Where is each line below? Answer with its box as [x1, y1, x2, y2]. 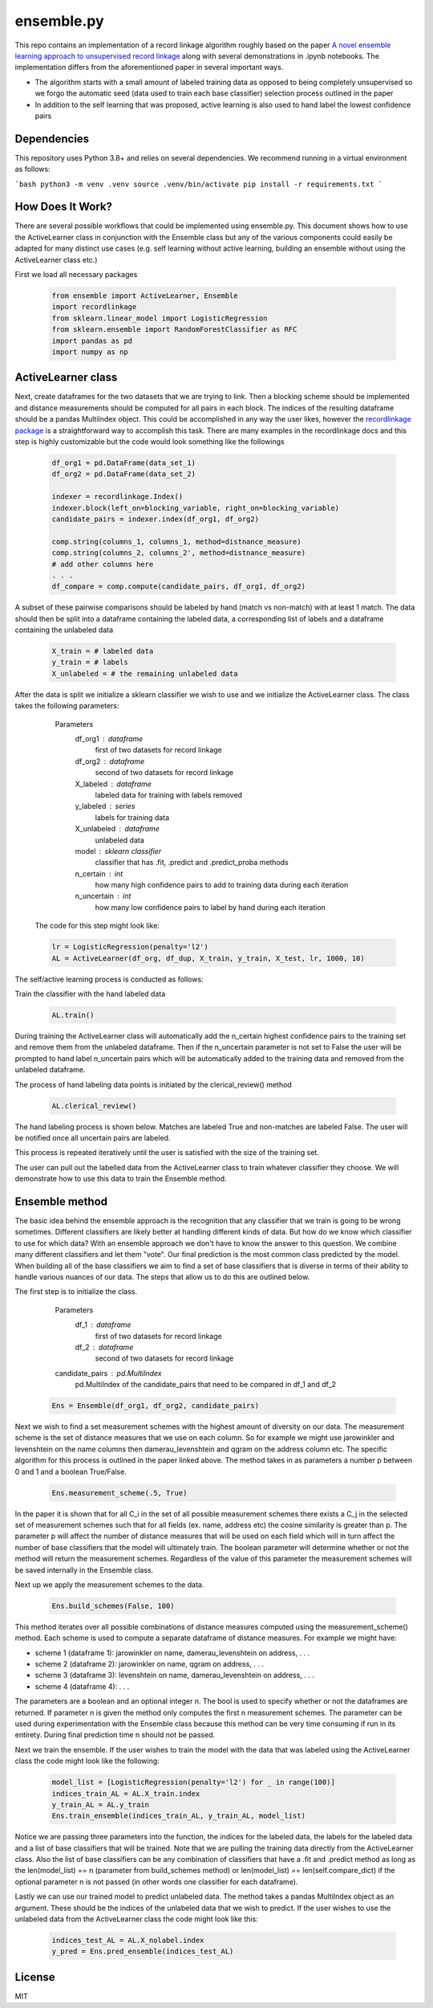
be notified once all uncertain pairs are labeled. [14, 1133, 171, 1142]
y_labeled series [75, 802, 136, 811]
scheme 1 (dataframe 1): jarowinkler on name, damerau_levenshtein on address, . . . [34, 1647, 310, 1658]
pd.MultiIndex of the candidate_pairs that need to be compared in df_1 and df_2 [75, 1380, 337, 1390]
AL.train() [51, 1010, 95, 1019]
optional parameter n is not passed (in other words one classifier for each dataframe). [14, 1876, 298, 1887]
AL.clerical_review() [51, 1101, 137, 1110]
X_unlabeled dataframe [75, 824, 160, 834]
